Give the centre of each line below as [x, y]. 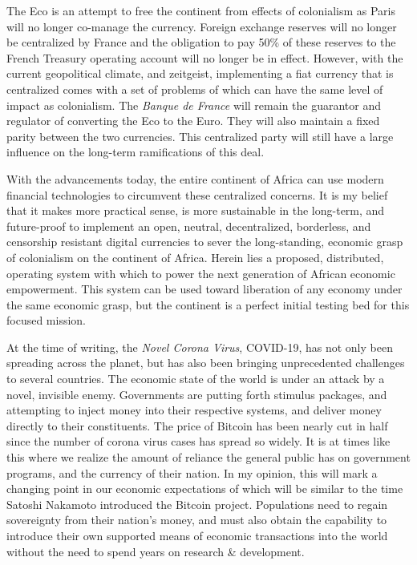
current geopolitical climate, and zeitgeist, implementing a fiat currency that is [200, 73]
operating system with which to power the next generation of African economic [201, 273]
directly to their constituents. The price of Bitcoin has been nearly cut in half [197, 425]
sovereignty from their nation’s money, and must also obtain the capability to [197, 520]
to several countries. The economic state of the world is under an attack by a [196, 379]
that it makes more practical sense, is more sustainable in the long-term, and [196, 210]
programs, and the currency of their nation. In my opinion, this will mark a [192, 472]
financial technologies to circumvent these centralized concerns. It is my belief [197, 194]
